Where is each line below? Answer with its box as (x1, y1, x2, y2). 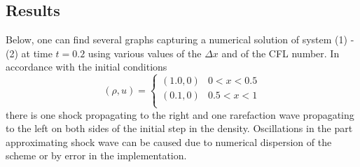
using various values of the (88, 45, 202, 60)
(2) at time (6, 45, 53, 60)
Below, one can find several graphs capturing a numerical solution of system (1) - (6, 32, 354, 47)
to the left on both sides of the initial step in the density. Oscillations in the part (6, 121, 353, 136)
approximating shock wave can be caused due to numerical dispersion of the (6, 134, 332, 149)
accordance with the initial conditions (6, 59, 167, 74)
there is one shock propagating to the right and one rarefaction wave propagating (6, 107, 354, 122)
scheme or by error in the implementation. (6, 148, 187, 163)
